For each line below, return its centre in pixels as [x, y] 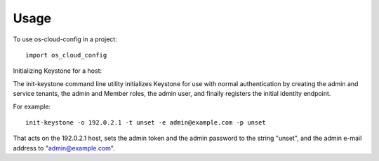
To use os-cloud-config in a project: [65, 39]
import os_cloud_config [66, 55]
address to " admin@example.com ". [64, 148]
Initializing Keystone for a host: [58, 71]
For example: [32, 106]
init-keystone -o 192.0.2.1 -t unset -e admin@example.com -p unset [146, 122]
